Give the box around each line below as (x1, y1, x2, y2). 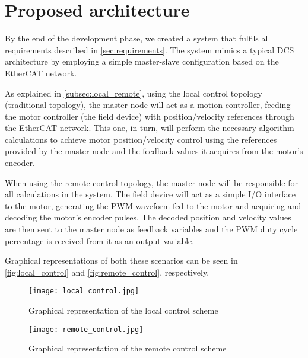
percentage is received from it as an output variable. (5, 234, 195, 247)
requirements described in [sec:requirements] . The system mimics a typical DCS (5, 43, 294, 56)
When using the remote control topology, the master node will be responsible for (5, 176, 299, 188)
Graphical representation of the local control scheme (28, 304, 218, 317)
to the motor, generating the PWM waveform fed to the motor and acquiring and (5, 199, 301, 212)
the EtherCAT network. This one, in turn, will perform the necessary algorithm (5, 122, 294, 134)
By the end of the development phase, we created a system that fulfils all (5, 32, 271, 44)
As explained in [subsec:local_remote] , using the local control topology (5, 87, 262, 99)
